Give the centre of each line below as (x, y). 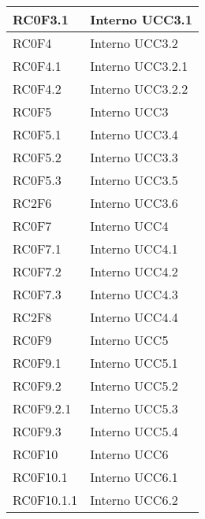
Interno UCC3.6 (134, 203)
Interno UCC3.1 (141, 19)
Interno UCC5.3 (134, 408)
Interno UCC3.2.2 (139, 89)
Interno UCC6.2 (134, 500)
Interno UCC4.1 (134, 248)
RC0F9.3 (37, 431)
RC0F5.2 (37, 157)
